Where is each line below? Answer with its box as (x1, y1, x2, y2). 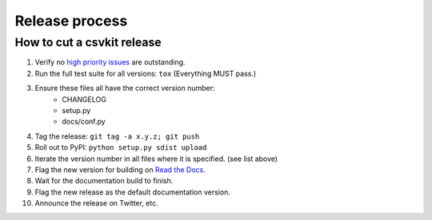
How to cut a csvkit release (14, 35, 162, 49)
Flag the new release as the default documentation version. (34, 187, 231, 197)
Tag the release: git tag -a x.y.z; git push (34, 132, 200, 141)
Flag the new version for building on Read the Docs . (34, 164, 206, 175)
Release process (14, 12, 128, 29)
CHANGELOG (62, 94, 107, 104)
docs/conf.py (62, 116, 106, 127)
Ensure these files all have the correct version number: (34, 84, 215, 93)
